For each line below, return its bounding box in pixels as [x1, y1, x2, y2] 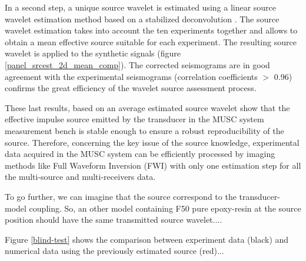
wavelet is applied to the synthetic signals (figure [5, 47, 181, 59]
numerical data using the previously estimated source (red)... [5, 245, 224, 257]
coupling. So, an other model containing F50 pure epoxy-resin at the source [29, 202, 301, 214]
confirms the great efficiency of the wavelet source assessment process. [5, 82, 257, 94]
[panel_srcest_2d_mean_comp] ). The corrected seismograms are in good [5, 58, 270, 71]
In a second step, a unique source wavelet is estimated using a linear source [5, 1, 277, 13]
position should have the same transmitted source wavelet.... [5, 213, 222, 226]
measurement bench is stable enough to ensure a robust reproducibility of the [5, 124, 284, 136]
